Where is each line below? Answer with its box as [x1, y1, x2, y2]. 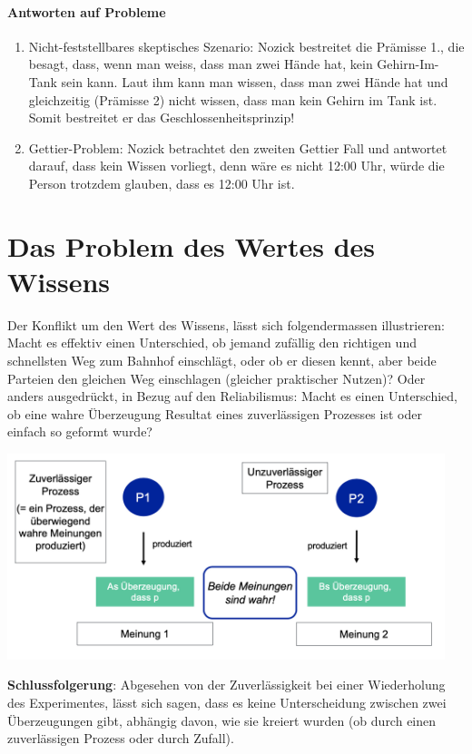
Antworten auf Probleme [7, 2, 166, 21]
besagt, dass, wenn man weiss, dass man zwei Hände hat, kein [28, 54, 373, 73]
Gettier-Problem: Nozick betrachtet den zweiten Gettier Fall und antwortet [28, 138, 447, 157]
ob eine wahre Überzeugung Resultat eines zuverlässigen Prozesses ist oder [7, 404, 422, 423]
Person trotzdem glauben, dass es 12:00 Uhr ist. [28, 173, 295, 192]
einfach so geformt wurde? [7, 422, 152, 441]
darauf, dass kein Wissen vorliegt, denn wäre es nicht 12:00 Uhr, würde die [28, 156, 445, 175]
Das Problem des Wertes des [7, 227, 376, 264]
